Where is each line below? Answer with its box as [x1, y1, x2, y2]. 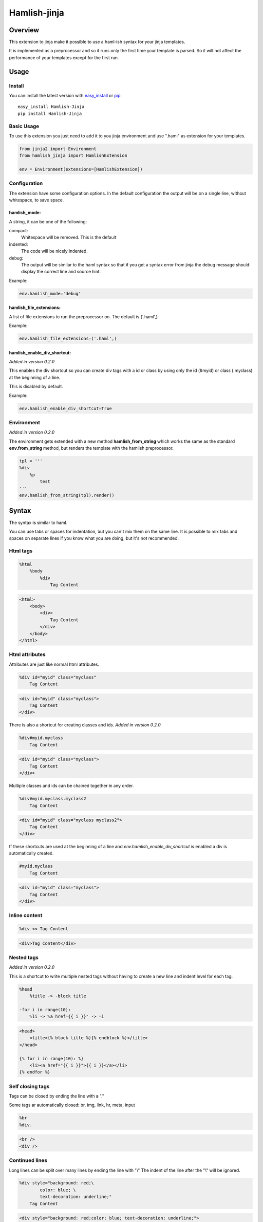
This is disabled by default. [9, 384, 63, 390]
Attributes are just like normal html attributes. [9, 661, 99, 667]
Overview [9, 26, 39, 34]
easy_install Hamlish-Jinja [18, 104, 85, 109]
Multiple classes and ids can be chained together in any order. [9, 783, 134, 789]
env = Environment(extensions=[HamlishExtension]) [19, 167, 143, 172]
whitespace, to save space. [9, 197, 64, 203]
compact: [9, 227, 28, 233]
